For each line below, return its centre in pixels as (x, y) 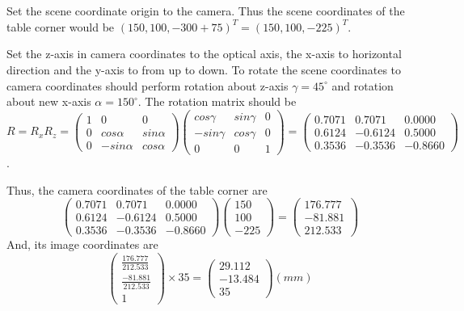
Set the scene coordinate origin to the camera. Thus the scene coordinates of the (206, 11)
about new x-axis (49, 101)
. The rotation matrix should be (217, 101)
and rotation (363, 85)
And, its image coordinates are (82, 244)
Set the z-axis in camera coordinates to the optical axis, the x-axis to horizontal (204, 54)
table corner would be (61, 26)
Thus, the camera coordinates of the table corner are (137, 189)
